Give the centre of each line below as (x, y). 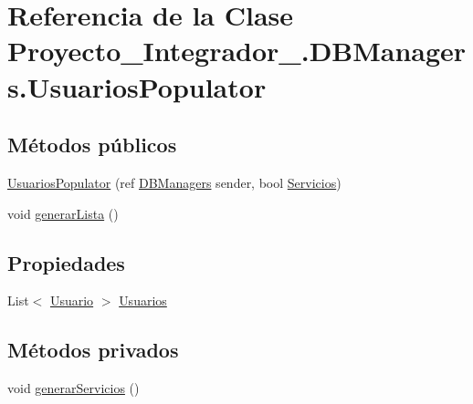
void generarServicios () (74, 388)
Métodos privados (93, 350)
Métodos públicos (92, 145)
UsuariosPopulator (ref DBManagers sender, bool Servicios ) (174, 182)
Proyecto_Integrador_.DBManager (237, 51)
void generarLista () (63, 213)
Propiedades (66, 262)
